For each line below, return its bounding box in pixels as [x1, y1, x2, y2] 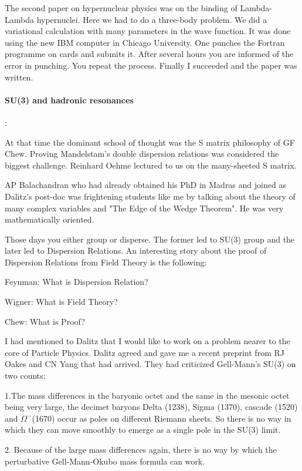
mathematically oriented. [5, 213, 94, 226]
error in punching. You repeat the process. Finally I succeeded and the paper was [5, 59, 297, 71]
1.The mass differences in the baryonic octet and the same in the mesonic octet [5, 389, 290, 401]
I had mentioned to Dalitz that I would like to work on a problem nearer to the [5, 335, 290, 347]
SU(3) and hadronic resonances [5, 93, 134, 106]
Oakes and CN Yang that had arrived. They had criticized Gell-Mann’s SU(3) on [5, 358, 296, 370]
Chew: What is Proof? [5, 315, 85, 327]
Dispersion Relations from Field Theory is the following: [5, 255, 207, 268]
